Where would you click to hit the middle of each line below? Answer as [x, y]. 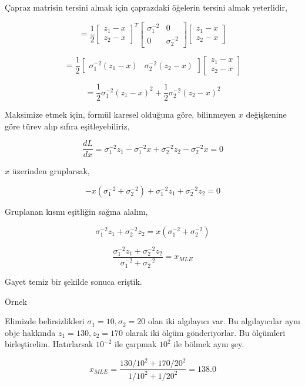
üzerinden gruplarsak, [51, 171]
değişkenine [266, 114]
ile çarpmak [136, 344]
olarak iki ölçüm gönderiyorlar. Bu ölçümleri [205, 332]
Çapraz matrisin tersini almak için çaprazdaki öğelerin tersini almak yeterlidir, [146, 7]
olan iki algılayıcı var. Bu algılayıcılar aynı [224, 321]
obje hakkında [30, 332]
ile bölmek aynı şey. [209, 344]
